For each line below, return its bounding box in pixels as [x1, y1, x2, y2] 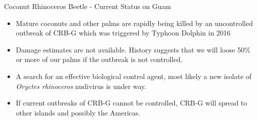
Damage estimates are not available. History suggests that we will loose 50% [16, 44, 250, 54]
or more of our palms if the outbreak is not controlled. [16, 54, 183, 64]
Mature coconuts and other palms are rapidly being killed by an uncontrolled [16, 17, 253, 28]
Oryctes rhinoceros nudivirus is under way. [16, 80, 146, 91]
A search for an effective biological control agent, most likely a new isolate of [16, 70, 251, 81]
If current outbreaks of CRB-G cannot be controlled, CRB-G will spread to [16, 97, 247, 108]
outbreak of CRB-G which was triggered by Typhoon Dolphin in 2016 [16, 27, 231, 38]
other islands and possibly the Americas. [16, 107, 140, 117]
